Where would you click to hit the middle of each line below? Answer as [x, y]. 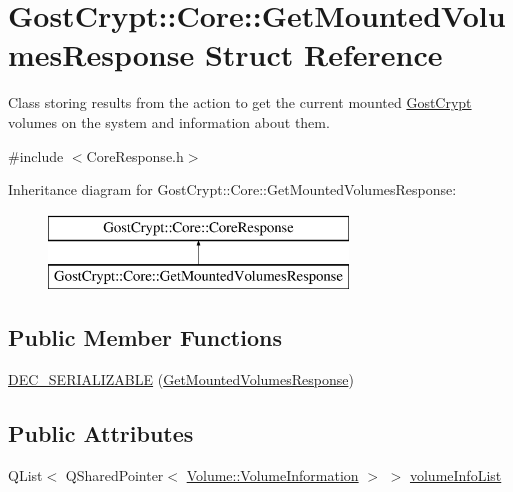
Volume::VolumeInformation [272, 474]
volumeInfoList [455, 474]
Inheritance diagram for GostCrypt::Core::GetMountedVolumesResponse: [232, 189]
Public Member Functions [145, 337]
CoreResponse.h [135, 155]
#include [36, 155]
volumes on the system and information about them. [169, 121]
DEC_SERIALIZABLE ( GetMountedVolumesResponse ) [181, 379]
